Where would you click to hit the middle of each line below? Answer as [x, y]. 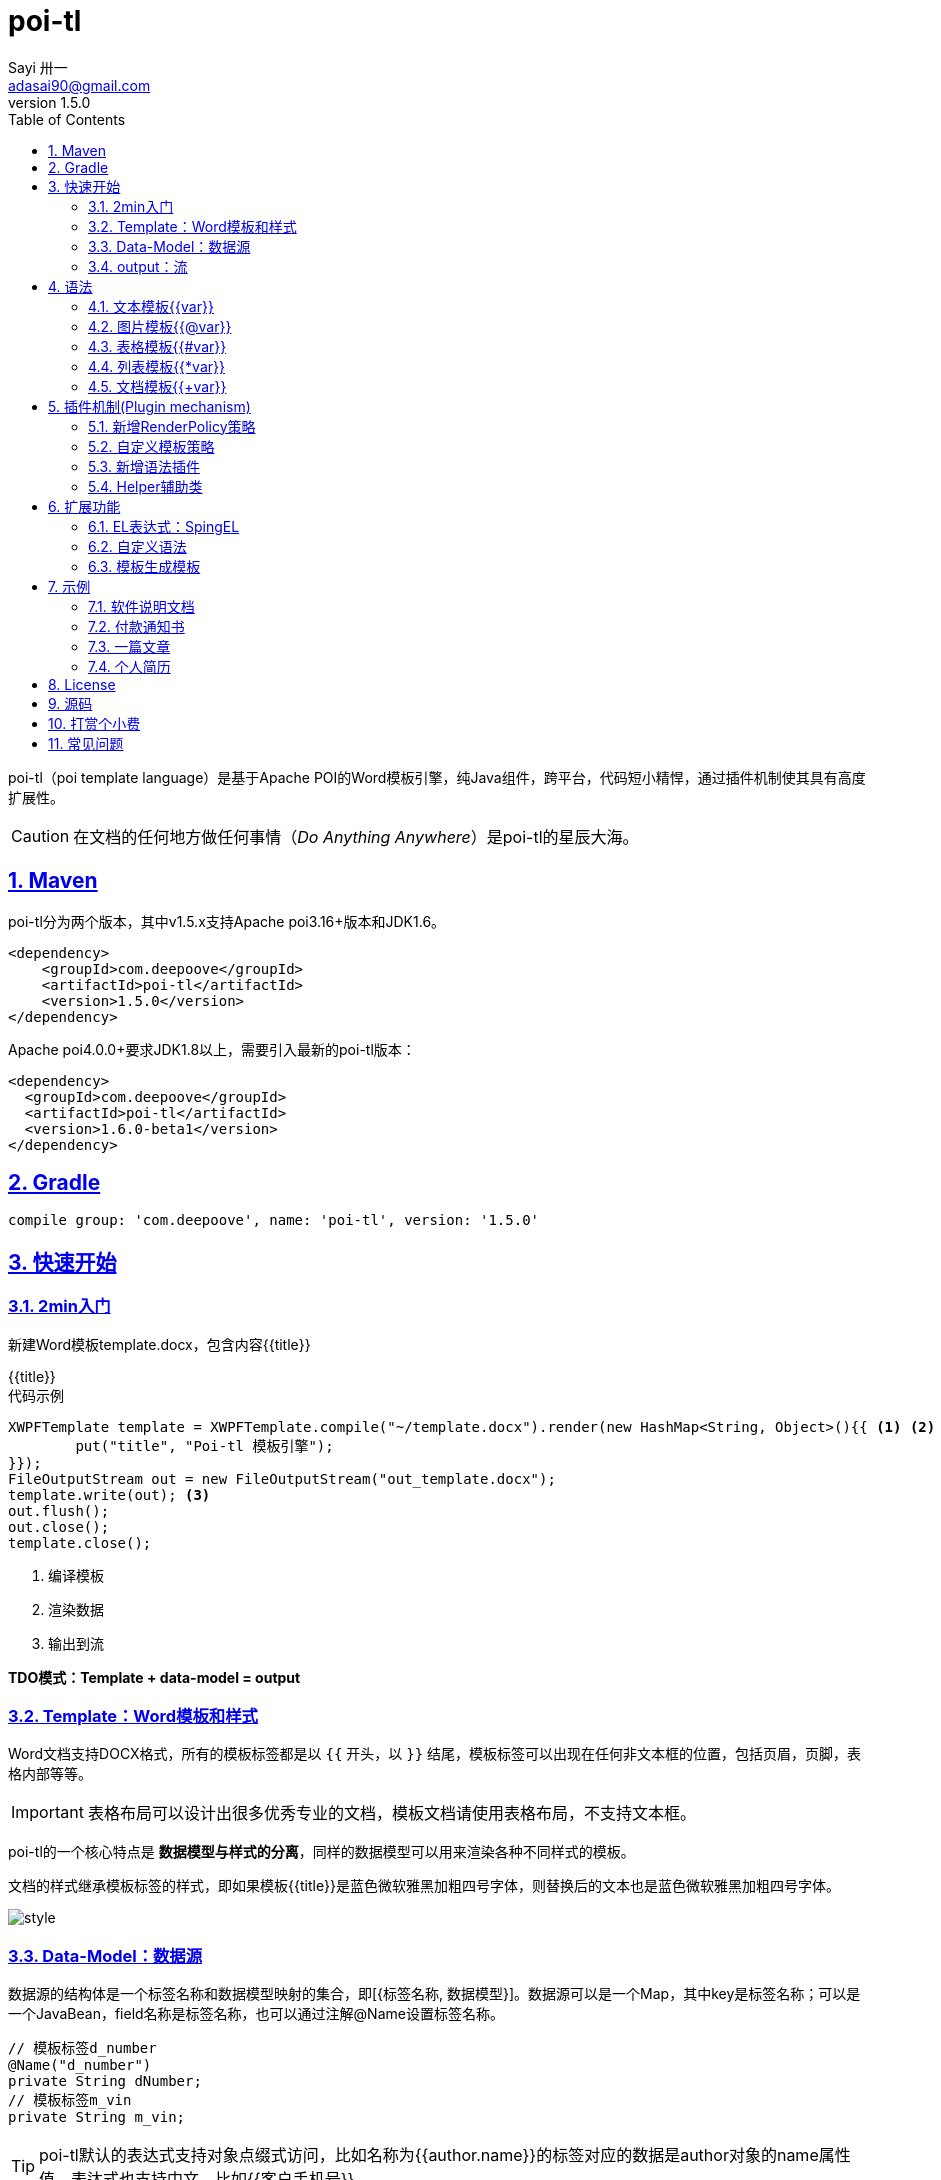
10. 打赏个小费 [94, 723]
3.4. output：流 [138, 266]
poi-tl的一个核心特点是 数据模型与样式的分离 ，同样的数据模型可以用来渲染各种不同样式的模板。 [321, 1852]
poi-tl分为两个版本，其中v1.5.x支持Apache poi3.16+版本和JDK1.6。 [227, 921]
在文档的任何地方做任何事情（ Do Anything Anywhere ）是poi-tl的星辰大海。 [356, 836]
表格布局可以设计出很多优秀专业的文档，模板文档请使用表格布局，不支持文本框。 [391, 1813]
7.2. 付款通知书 [136, 626]
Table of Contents [67, 119]
